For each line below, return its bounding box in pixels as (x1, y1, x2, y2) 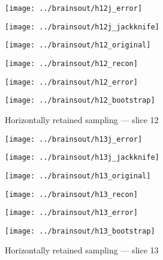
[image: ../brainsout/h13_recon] (5, 190, 138, 199)
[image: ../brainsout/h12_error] (5, 77, 138, 86)
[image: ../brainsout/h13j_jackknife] (5, 153, 159, 162)
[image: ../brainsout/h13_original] (5, 171, 151, 180)
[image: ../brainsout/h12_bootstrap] (5, 96, 155, 105)
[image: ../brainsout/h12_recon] (5, 59, 138, 68)
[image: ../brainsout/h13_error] (5, 208, 138, 217)
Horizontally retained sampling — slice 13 (5, 244, 159, 256)
